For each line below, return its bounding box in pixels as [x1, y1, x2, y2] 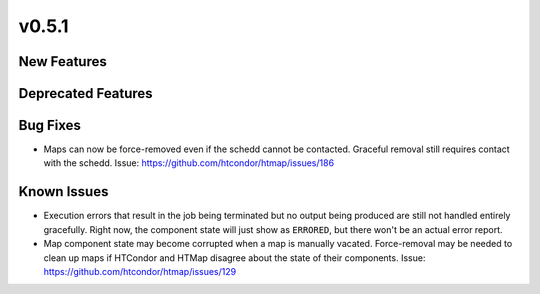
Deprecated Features [18, 85, 154, 102]
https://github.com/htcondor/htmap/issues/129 [43, 265, 237, 277]
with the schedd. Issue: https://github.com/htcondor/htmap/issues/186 [43, 157, 335, 169]
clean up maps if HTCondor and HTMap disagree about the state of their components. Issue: [43, 251, 426, 264]
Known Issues [18, 183, 109, 200]
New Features [18, 53, 107, 70]
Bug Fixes [18, 117, 82, 134]
